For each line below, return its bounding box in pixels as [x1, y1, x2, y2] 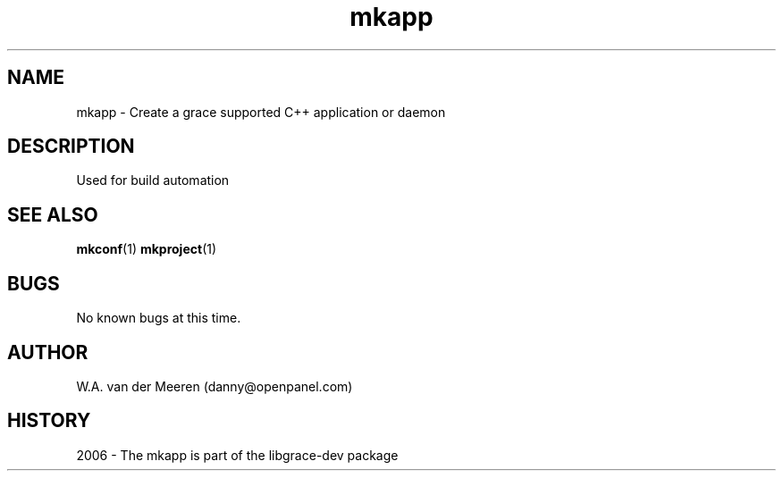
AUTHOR [7, 340, 88, 364]
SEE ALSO [7, 203, 98, 226]
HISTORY [7, 409, 91, 432]
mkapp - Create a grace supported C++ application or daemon [76, 104, 446, 120]
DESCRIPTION [7, 135, 135, 158]
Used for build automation [76, 172, 230, 189]
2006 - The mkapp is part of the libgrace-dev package [76, 447, 399, 463]
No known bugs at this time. [76, 310, 241, 326]
